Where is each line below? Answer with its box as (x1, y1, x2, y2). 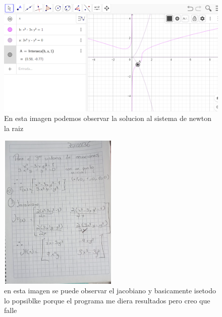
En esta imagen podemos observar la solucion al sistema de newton (4, 113, 211, 123)
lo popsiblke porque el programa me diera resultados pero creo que (4, 295, 210, 305)
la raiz (4, 123, 24, 134)
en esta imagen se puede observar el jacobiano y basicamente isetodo (4, 285, 216, 296)
